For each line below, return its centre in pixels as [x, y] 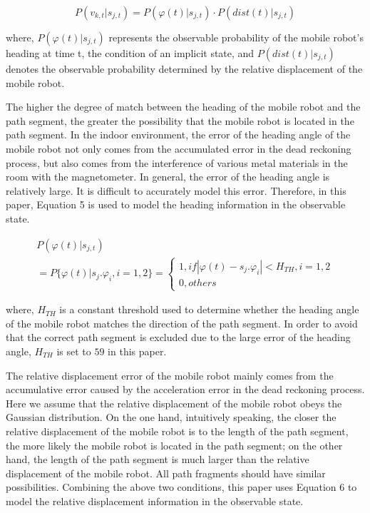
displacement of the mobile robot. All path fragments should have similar [166, 473]
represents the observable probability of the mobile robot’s [236, 37]
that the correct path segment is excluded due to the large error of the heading [178, 337]
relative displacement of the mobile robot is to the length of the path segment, [177, 431]
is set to [74, 351]
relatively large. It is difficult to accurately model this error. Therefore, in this [176, 190]
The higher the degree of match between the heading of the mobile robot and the [183, 107]
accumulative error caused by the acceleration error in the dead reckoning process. [185, 389]
